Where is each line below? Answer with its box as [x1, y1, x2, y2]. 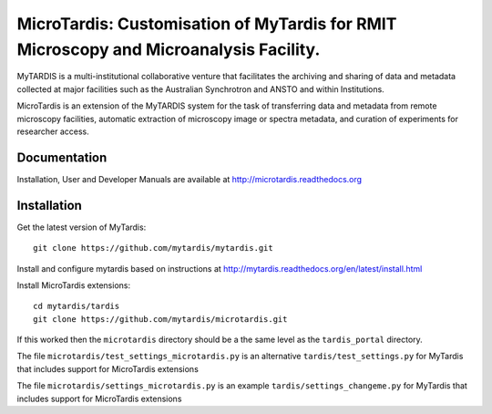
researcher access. [16, 126, 90, 137]
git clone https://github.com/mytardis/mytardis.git [33, 243, 273, 254]
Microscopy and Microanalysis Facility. [16, 39, 321, 59]
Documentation [16, 150, 108, 165]
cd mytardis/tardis [33, 301, 120, 312]
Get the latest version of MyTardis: [16, 222, 147, 233]
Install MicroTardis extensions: [16, 279, 131, 291]
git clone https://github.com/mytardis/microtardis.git [33, 314, 288, 324]
